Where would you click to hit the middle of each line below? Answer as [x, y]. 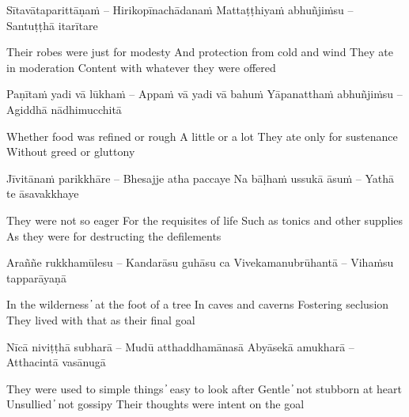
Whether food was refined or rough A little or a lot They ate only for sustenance [202, 136]
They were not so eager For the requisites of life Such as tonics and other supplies [205, 220]
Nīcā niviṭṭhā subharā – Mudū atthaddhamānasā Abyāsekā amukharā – [180, 346]
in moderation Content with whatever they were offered [141, 67]
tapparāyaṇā [36, 277]
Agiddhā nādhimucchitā [64, 109]
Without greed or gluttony [71, 152]
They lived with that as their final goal [101, 319]
